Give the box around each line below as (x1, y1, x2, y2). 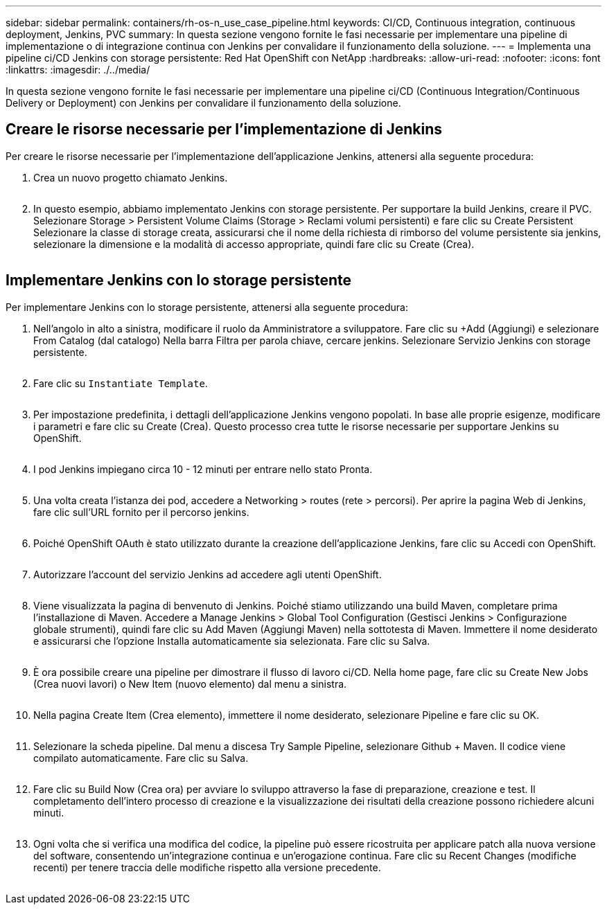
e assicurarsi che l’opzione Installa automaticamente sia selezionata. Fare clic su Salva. (33, 634, 430, 647)
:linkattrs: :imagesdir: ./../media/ (6, 64, 150, 75)
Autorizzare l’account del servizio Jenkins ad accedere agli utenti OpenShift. (33, 568, 382, 580)
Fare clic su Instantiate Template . (33, 377, 208, 389)
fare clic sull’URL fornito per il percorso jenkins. (33, 506, 249, 518)
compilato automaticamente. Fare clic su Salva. (33, 751, 249, 764)
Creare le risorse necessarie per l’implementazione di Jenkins (6, 121, 443, 139)
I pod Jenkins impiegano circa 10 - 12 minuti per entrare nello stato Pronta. (33, 463, 373, 475)
